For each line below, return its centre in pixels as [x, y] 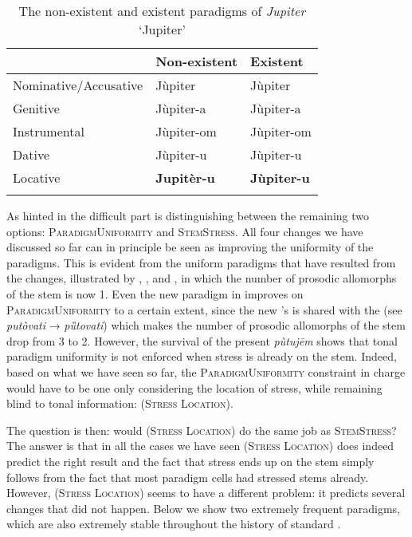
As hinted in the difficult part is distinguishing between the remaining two [188, 215]
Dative [31, 154]
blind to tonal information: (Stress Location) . [120, 403]
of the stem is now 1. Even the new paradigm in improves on [155, 293]
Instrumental [49, 131]
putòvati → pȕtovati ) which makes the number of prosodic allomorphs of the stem [206, 325]
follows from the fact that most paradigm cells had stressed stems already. [188, 477]
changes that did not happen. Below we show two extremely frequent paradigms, [204, 508]
